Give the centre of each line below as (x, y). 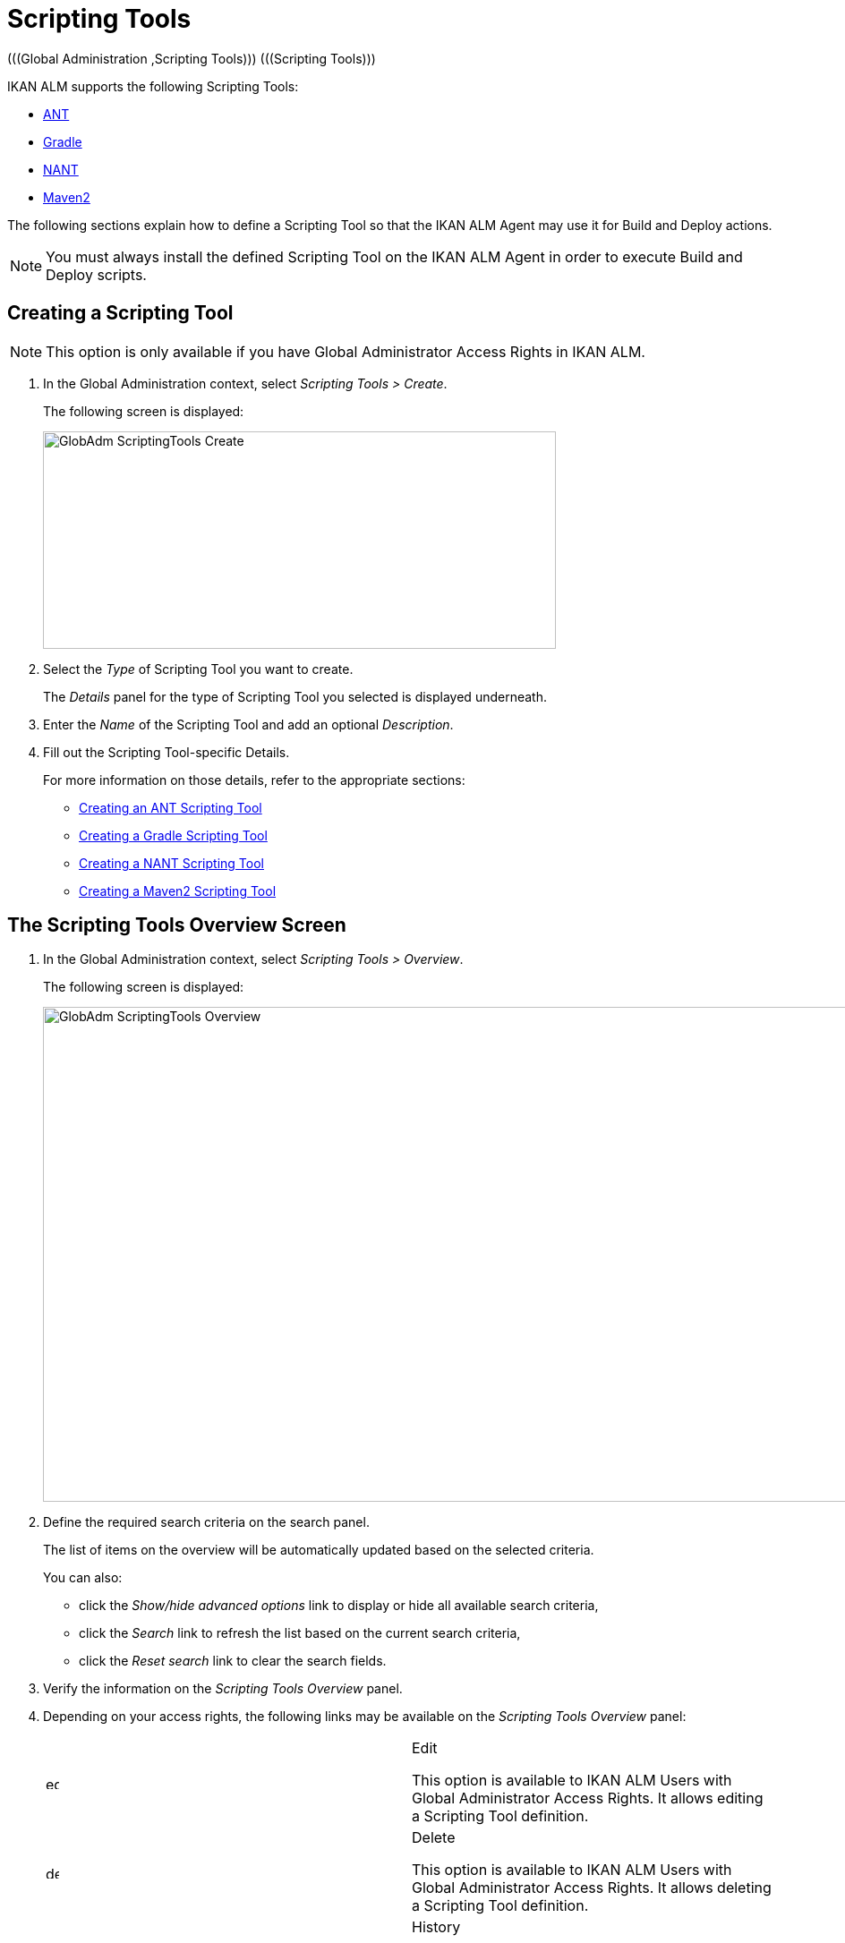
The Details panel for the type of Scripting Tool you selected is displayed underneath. (295, 696)
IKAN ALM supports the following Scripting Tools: (153, 86)
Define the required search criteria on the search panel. (206, 1522)
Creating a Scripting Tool (120, 313)
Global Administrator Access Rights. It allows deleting (592, 1888)
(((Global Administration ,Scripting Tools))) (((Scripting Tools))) (192, 58)
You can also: (83, 1578)
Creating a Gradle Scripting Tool (173, 835)
